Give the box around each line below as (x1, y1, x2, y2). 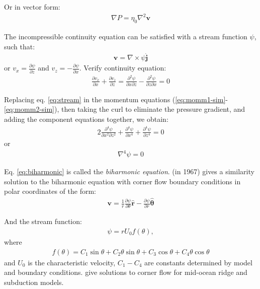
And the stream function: (4, 216, 82, 227)
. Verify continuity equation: (79, 62, 166, 73)
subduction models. (4, 276, 64, 287)
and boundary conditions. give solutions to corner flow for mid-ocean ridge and (4, 267, 247, 277)
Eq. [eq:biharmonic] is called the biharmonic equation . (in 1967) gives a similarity (4, 166, 254, 177)
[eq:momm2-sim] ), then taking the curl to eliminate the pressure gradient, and (4, 104, 245, 114)
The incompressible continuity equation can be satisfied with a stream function (4, 31, 247, 41)
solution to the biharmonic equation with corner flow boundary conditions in (4, 176, 241, 186)
